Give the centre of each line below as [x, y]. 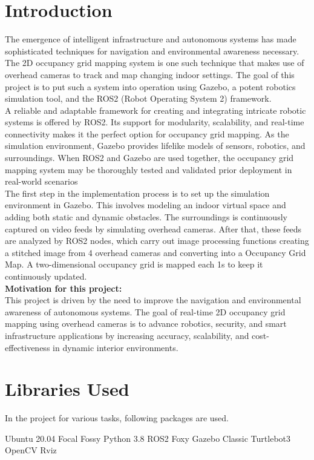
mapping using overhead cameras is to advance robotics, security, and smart [146, 324]
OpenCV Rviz [31, 450]
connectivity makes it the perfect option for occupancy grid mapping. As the [147, 133]
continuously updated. [46, 276]
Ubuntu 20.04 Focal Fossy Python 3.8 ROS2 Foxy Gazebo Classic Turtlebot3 [148, 438]
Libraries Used [67, 389]
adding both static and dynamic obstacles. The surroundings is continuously [146, 217]
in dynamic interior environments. [116, 347]
